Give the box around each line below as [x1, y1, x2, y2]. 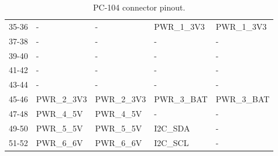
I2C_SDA [154, 122, 190, 134]
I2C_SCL [154, 136, 189, 148]
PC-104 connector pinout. [92, 1, 186, 13]
